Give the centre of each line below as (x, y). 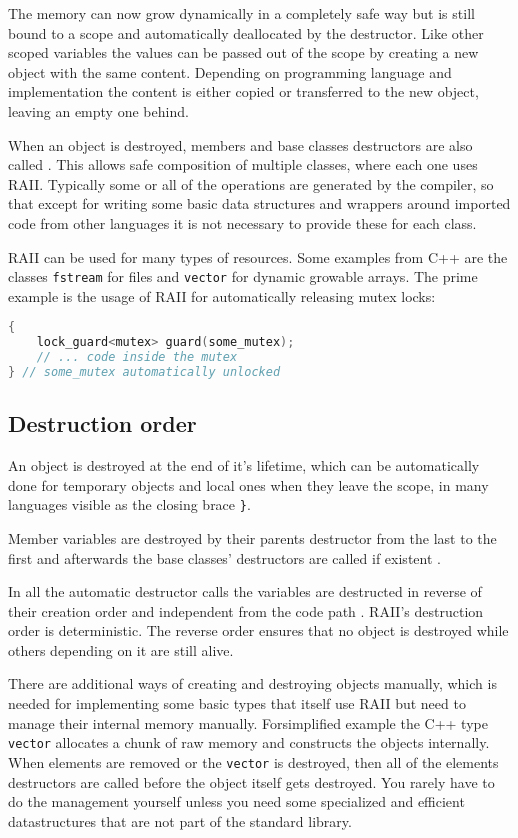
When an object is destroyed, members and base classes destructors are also (240, 144)
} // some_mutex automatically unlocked (144, 372)
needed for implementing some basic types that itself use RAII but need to (237, 703)
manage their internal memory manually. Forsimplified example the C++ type (248, 722)
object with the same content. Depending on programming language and (230, 71)
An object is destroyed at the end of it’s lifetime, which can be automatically (244, 465)
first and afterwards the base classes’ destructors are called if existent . (224, 557)
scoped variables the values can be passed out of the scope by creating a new (243, 52)
